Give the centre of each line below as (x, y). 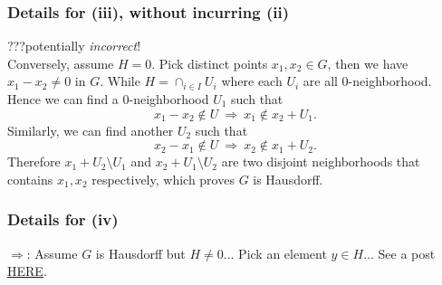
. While (120, 81)
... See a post (399, 253)
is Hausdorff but (140, 253)
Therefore (34, 161)
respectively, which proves (163, 179)
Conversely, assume (61, 63)
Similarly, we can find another (91, 130)
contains (30, 179)
